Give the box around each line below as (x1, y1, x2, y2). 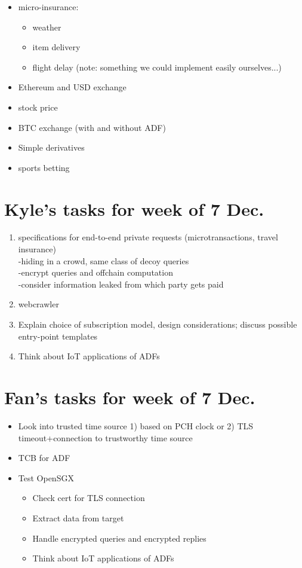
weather (32, 20, 61, 33)
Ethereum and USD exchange (18, 81, 127, 93)
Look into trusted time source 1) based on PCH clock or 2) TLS (18, 419, 254, 432)
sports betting (18, 161, 70, 173)
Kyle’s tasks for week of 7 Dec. (4, 196, 264, 221)
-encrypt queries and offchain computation (18, 266, 173, 279)
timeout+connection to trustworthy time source (18, 431, 193, 444)
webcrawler (18, 298, 59, 310)
